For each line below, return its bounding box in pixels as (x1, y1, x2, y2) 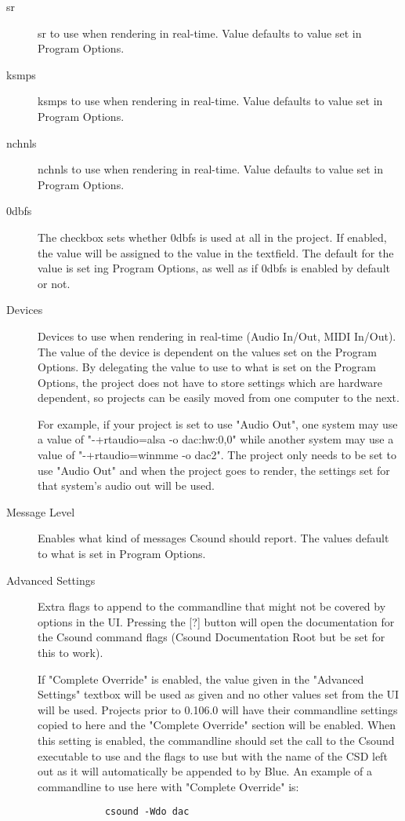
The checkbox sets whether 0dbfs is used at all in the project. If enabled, (38, 228, 387, 245)
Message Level (6, 503, 75, 520)
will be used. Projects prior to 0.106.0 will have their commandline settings (38, 701, 398, 717)
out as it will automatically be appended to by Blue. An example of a (38, 763, 372, 779)
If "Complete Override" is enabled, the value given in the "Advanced (38, 670, 364, 687)
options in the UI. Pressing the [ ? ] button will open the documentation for (38, 613, 395, 629)
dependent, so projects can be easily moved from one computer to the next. (38, 389, 400, 406)
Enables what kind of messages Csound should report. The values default (38, 530, 389, 546)
